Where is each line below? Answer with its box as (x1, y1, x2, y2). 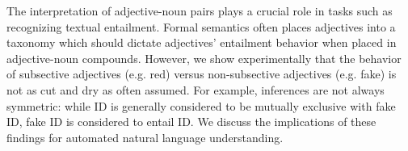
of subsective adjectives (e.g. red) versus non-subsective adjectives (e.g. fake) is (6, 65, 397, 82)
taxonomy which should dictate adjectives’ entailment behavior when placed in (6, 34, 397, 51)
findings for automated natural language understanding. (6, 128, 284, 145)
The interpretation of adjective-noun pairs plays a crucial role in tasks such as (6, 2, 393, 19)
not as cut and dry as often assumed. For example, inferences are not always (6, 81, 385, 98)
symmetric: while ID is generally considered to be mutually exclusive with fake (6, 97, 396, 114)
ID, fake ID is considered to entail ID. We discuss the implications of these (6, 113, 376, 130)
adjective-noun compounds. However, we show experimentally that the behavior (6, 49, 402, 66)
